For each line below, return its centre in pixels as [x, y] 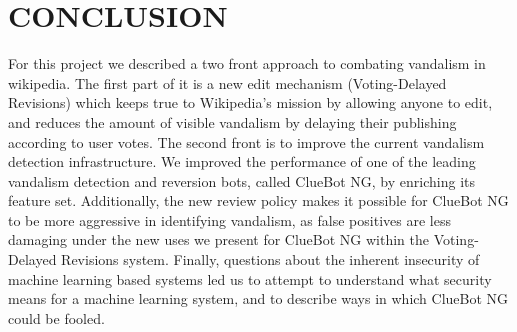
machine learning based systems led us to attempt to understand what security [250, 278]
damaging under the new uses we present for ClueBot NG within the [219, 239]
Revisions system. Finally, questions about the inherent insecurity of [270, 259]
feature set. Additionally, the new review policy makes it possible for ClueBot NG [258, 200]
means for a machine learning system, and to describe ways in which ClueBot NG [258, 298]
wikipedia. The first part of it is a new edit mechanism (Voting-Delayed [227, 82]
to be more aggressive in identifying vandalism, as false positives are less [229, 219]
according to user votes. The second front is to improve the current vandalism [246, 141]
